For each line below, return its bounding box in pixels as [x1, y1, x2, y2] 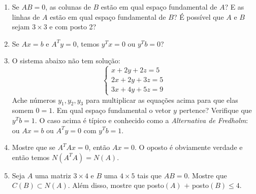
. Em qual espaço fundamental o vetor [52, 105, 171, 115]
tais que [137, 170, 162, 180]
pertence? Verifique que [179, 105, 252, 115]
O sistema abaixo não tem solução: [12, 55, 120, 66]
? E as [225, 2, 244, 12]
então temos [12, 151, 50, 162]
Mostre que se [12, 142, 55, 152]
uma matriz [35, 170, 71, 180]
